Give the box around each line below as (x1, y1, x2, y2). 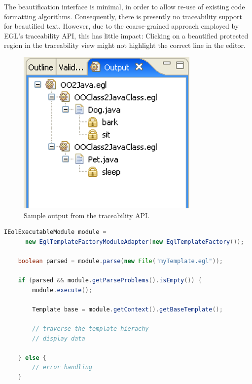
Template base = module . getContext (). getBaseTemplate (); (32, 306, 223, 313)
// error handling (32, 364, 92, 371)
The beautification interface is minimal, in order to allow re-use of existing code (4, 1, 245, 11)
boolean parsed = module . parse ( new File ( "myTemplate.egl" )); (18, 257, 223, 265)
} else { (18, 354, 46, 361)
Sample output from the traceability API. (24, 210, 150, 220)
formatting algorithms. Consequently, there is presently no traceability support (4, 11, 242, 21)
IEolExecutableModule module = (4, 229, 107, 236)
